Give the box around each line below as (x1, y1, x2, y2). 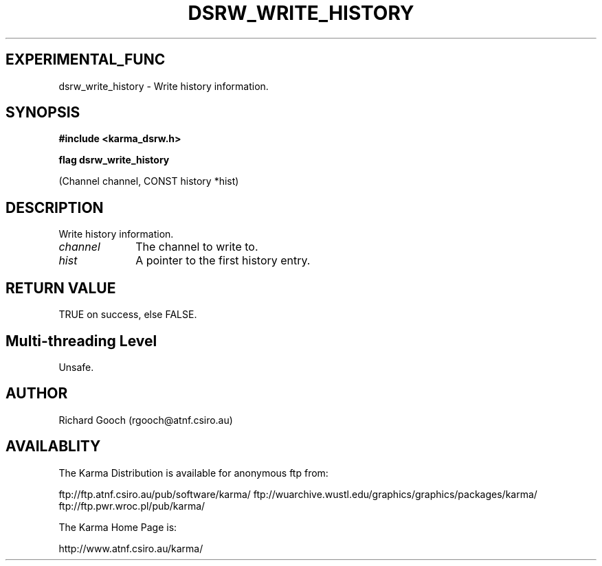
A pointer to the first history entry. (135, 253, 311, 268)
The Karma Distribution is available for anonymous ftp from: (58, 466, 328, 479)
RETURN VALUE (5, 279, 116, 297)
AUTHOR (5, 385, 68, 403)
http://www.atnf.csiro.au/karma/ (58, 542, 203, 554)
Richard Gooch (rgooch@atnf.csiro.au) (58, 414, 233, 426)
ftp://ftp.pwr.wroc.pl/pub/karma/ (58, 499, 205, 512)
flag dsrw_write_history (58, 154, 170, 166)
